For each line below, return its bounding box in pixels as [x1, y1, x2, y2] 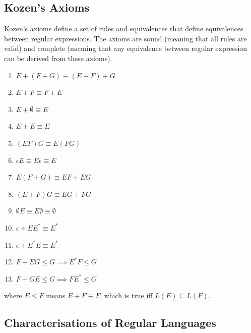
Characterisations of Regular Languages [4, 315, 216, 330]
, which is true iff [100, 290, 153, 301]
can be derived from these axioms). [4, 52, 112, 63]
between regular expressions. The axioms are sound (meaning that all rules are [4, 33, 247, 43]
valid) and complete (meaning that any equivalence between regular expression [4, 43, 247, 53]
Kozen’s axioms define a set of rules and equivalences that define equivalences [4, 23, 243, 34]
